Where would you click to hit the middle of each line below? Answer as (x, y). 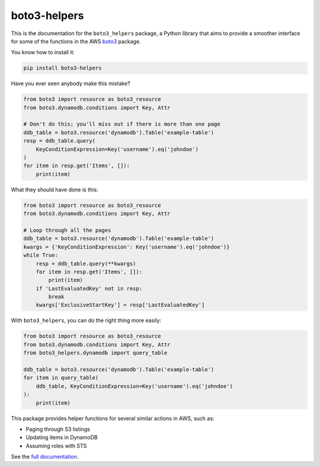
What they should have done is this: (55, 190)
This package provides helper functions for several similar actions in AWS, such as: (113, 418)
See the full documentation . (45, 457)
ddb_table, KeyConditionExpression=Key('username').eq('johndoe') (135, 386)
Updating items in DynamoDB (62, 437)
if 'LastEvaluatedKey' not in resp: (89, 288)
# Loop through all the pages (67, 230)
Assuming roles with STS (56, 446)
